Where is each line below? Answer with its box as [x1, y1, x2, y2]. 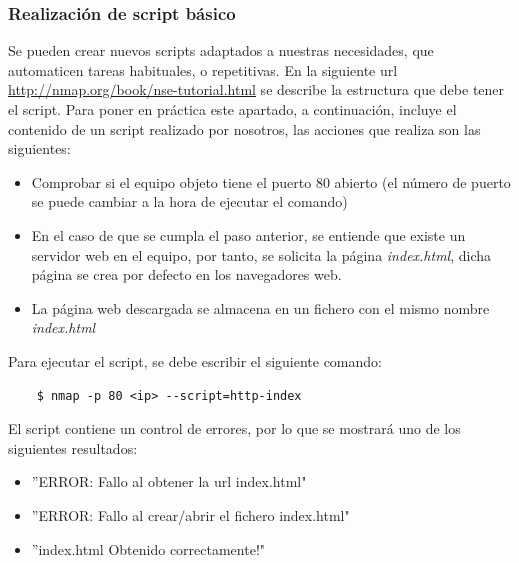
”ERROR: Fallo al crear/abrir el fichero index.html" [31, 504, 350, 525]
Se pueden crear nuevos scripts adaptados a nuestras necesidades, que [8, 40, 434, 61]
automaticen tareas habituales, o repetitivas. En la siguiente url [8, 59, 398, 80]
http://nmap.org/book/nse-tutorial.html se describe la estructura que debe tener [8, 79, 505, 100]
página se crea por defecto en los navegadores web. [31, 264, 342, 285]
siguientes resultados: [8, 437, 138, 458]
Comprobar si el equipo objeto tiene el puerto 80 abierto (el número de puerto [31, 171, 511, 192]
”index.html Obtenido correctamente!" [31, 538, 266, 559]
